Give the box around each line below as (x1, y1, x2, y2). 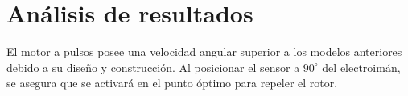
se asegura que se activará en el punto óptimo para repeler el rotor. (6, 74, 338, 91)
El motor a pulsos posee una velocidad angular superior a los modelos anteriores (6, 43, 402, 60)
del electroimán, (322, 58, 401, 75)
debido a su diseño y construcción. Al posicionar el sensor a (6, 58, 300, 75)
